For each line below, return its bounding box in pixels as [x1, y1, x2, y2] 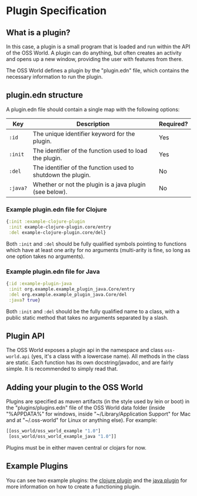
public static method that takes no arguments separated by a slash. [6, 314, 169, 321]
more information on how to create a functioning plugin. [6, 483, 141, 490]
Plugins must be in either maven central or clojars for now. [6, 444, 147, 451]
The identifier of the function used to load [33, 146, 148, 155]
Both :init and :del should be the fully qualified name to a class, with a [6, 307, 180, 315]
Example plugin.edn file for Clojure [6, 205, 107, 213]
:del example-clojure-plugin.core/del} [8, 229, 107, 236]
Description [76, 119, 110, 128]
